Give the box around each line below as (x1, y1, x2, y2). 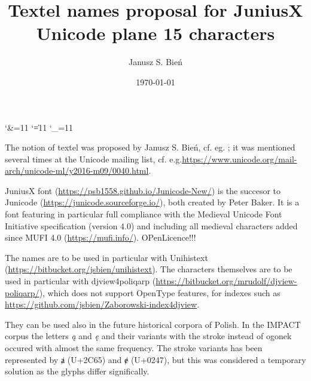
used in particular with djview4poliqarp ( (5, 275, 156, 287)
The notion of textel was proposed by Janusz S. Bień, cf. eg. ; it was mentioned (5, 141, 295, 153)
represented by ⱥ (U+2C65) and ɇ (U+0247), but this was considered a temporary (5, 353, 306, 365)
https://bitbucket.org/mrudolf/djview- (155, 275, 297, 287)
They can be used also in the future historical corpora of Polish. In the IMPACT (5, 318, 301, 330)
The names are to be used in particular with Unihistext (5, 251, 208, 263)
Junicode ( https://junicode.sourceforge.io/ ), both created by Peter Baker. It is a (5, 196, 300, 208)
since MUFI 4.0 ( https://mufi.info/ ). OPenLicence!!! (5, 231, 196, 244)
